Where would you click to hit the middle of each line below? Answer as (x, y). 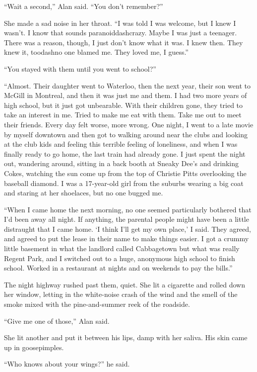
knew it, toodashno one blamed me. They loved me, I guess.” (96, 52)
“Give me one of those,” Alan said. (57, 321)
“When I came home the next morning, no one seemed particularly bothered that (128, 209)
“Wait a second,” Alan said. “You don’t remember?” (84, 6)
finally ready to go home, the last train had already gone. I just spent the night (125, 153)
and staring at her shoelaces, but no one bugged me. (84, 193)
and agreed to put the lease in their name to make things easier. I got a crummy (127, 238)
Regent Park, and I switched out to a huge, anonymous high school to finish (120, 258)
